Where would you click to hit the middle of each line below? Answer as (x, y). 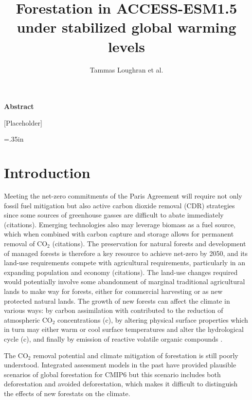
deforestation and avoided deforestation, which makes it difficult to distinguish (121, 384)
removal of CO (26, 243)
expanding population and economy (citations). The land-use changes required (121, 272)
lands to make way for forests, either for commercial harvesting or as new (113, 291)
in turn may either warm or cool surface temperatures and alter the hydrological (124, 329)
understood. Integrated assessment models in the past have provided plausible (120, 365)
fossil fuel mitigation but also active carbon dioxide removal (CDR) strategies (119, 205)
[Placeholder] (23, 122)
